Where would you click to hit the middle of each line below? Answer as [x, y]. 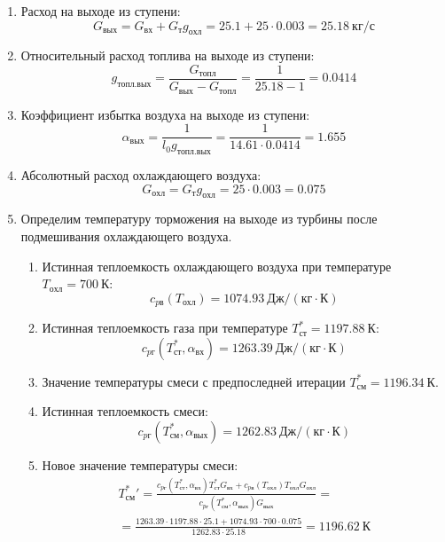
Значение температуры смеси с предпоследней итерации [194, 381]
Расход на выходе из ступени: [101, 11]
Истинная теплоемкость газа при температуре [165, 328]
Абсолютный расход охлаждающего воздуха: [141, 174]
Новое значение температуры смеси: [140, 464]
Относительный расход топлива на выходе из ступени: [168, 55]
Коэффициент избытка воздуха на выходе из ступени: [165, 114]
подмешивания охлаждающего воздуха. [126, 236]
